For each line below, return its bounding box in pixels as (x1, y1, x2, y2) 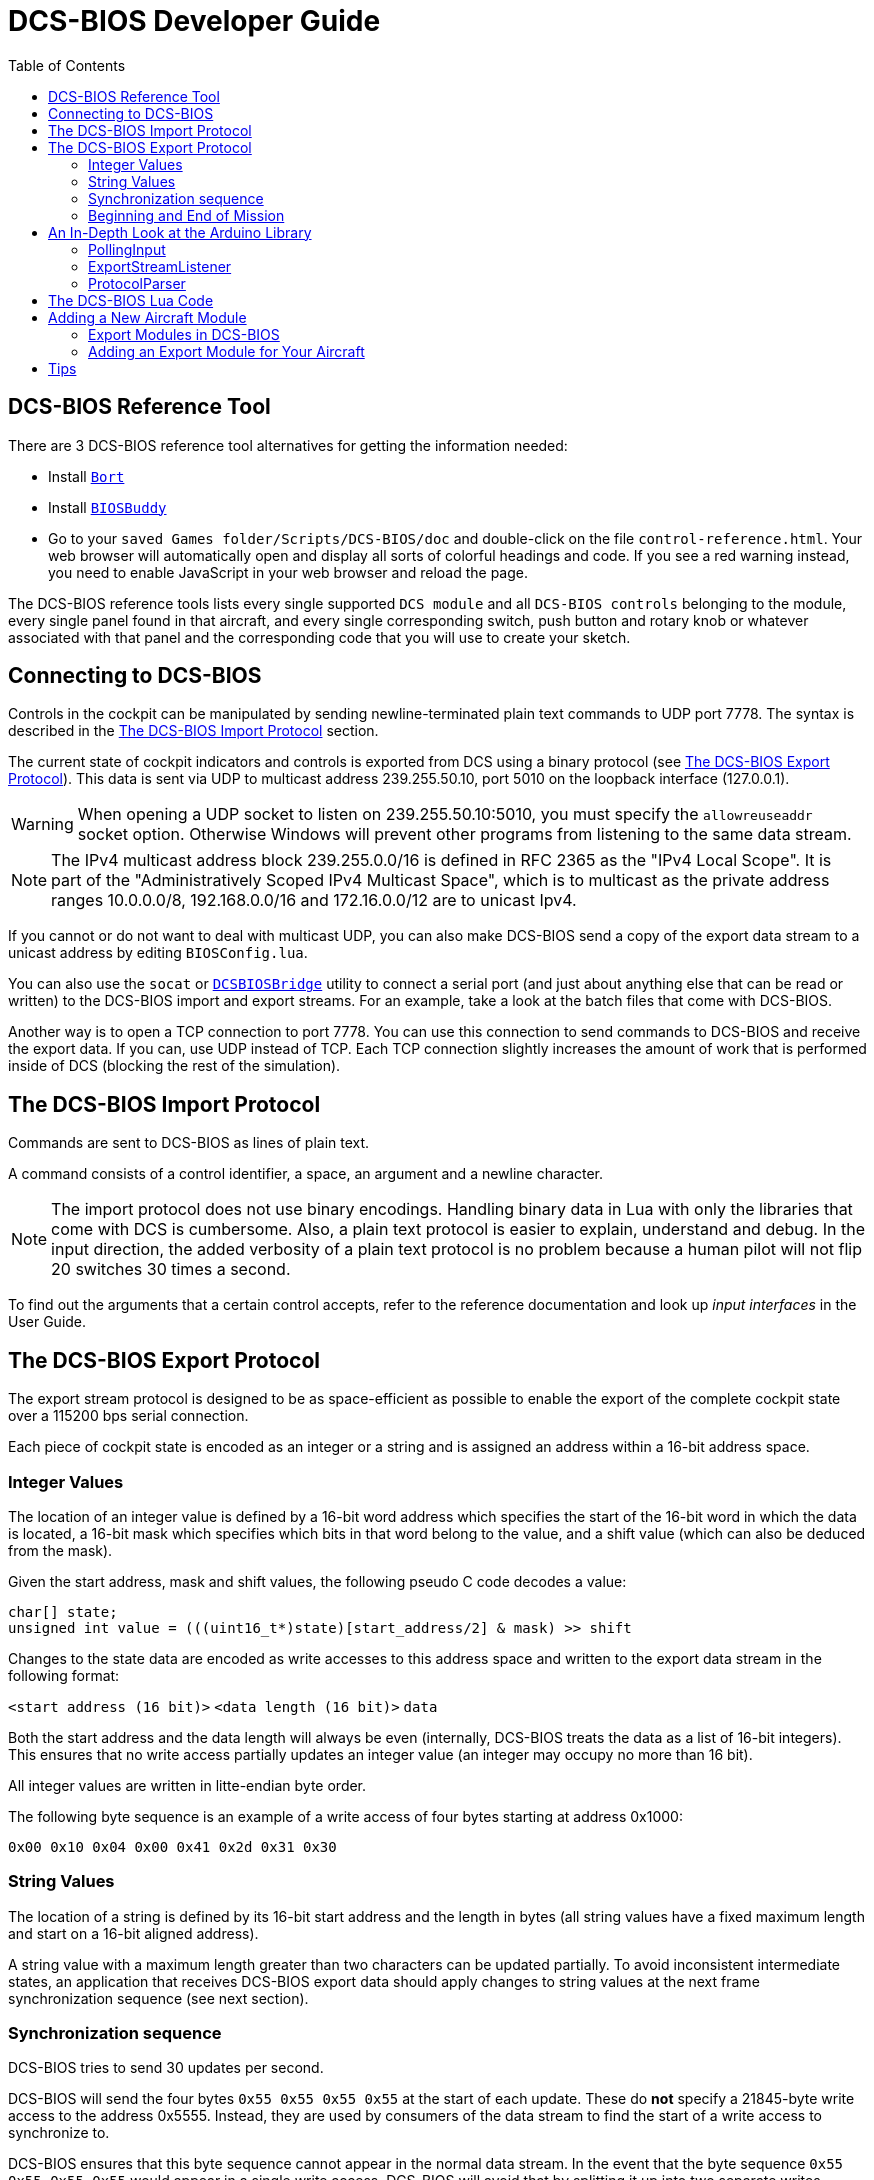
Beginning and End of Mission (88, 206, 285, 224)
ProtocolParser (88, 274, 186, 292)
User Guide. (8, 1313, 87, 1331)
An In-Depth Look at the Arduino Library (48, 223, 312, 241)
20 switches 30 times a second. (51, 1259, 291, 1280)
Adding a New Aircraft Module (48, 308, 247, 326)
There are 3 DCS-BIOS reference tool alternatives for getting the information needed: (8, 436, 568, 454)
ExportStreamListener (88, 257, 232, 275)
